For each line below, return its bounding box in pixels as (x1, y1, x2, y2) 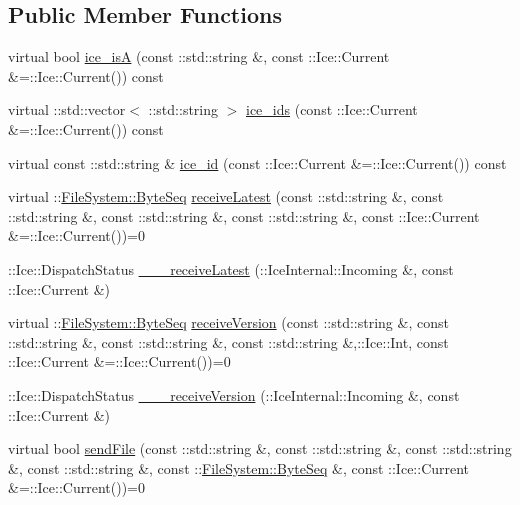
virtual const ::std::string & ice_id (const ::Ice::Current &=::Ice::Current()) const (8, 152, 507, 173)
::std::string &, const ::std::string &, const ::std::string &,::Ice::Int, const (8, 331, 449, 352)
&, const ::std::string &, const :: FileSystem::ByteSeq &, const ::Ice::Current (8, 457, 470, 478)
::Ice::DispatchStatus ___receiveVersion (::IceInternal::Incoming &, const (8, 384, 460, 405)
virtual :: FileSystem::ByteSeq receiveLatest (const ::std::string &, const (8, 186, 444, 207)
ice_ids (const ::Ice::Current (246, 99, 418, 120)
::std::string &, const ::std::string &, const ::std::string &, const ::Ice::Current (8, 205, 480, 226)
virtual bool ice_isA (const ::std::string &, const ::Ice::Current (8, 46, 390, 67)
